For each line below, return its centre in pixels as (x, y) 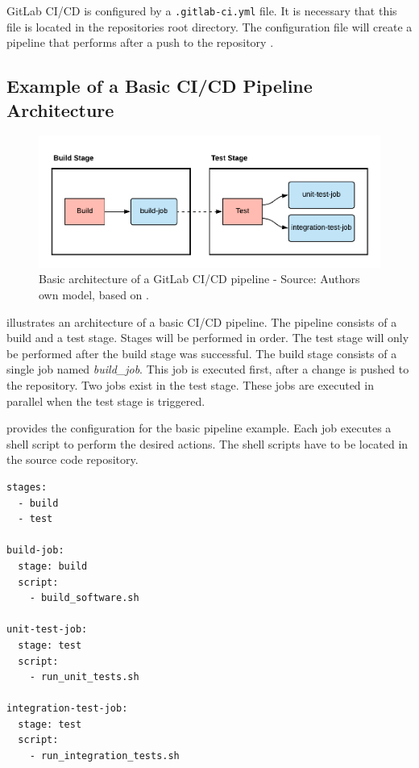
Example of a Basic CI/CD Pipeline (160, 86)
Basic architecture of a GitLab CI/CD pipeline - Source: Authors (199, 279)
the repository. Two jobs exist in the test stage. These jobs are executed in (190, 385)
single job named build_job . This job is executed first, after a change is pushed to (208, 369)
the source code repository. (73, 459)
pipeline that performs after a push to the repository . (140, 42)
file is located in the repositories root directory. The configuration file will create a (209, 26)
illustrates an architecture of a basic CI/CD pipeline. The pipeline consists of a (202, 321)
